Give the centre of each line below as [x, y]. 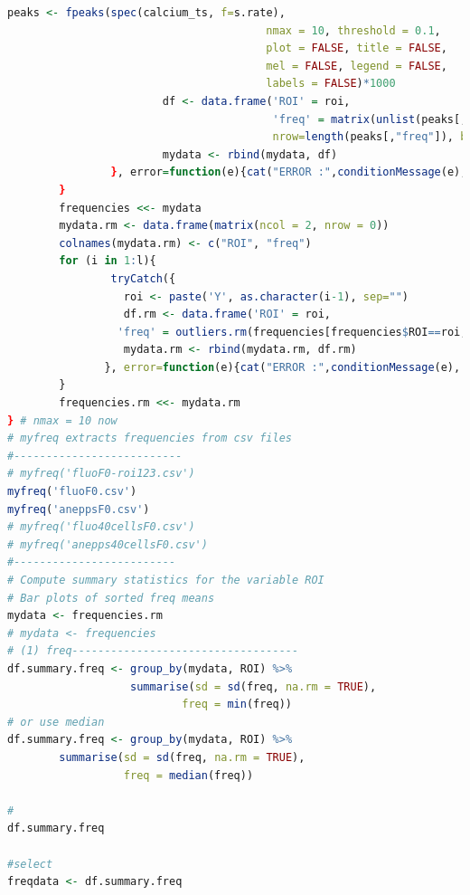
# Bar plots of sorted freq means [111, 598]
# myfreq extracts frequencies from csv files [150, 438]
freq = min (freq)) [237, 705]
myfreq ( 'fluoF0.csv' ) [72, 492]
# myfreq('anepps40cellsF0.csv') [108, 544]
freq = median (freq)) [188, 775]
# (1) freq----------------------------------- [153, 651]
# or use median [56, 722]
